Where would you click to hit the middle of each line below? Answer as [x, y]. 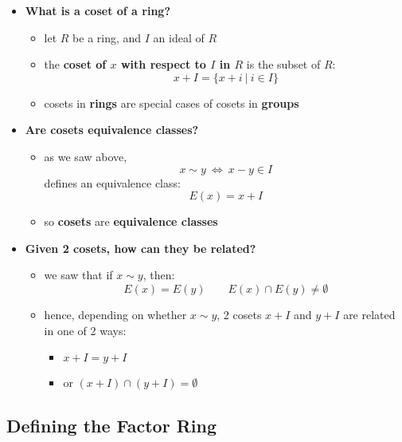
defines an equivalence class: [112, 182]
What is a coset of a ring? [98, 10]
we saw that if [78, 275]
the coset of [75, 64]
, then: [159, 275]
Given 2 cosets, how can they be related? [141, 248]
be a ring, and [107, 37]
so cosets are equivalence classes [131, 221]
